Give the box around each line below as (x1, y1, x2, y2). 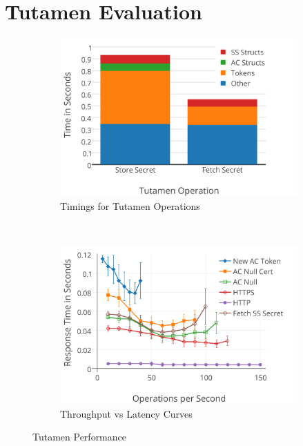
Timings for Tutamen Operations (60, 198, 200, 213)
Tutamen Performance (32, 429, 126, 444)
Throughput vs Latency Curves (60, 406, 193, 420)
